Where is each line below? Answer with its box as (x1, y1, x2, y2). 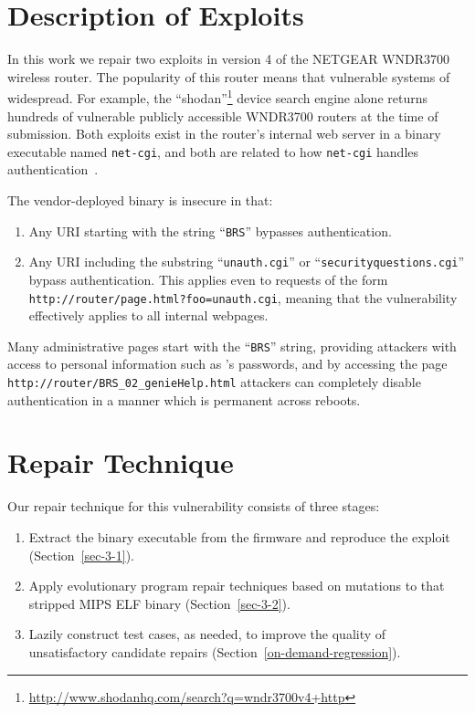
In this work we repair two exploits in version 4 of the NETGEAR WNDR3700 (7, 49, 450, 68)
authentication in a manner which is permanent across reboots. (7, 390, 361, 409)
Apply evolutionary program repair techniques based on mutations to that (28, 576, 445, 595)
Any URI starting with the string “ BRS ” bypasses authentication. (28, 221, 392, 240)
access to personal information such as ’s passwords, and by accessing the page (7, 354, 448, 373)
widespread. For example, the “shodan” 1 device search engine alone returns (7, 86, 427, 107)
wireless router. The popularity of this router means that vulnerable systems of (7, 67, 450, 86)
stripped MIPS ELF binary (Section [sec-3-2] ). (28, 593, 290, 613)
